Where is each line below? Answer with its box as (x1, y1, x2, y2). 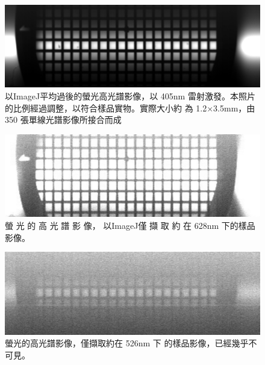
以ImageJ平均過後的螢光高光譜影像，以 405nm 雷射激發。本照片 (5, 90, 255, 102)
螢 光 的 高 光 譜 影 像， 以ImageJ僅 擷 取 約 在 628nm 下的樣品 (5, 219, 255, 231)
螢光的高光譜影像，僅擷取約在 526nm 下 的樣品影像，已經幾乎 (5, 337, 249, 349)
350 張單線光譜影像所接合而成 (5, 113, 122, 126)
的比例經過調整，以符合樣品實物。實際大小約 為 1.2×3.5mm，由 (5, 101, 255, 114)
